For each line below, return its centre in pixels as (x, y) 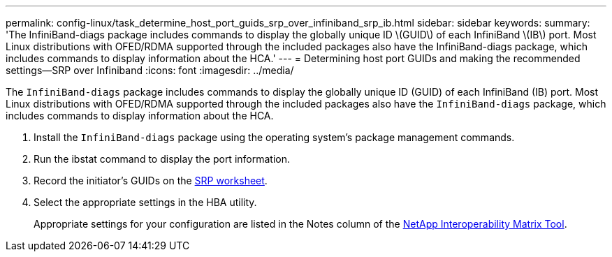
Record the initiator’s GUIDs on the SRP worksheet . (151, 181)
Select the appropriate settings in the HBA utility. (145, 202)
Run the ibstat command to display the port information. (162, 159)
